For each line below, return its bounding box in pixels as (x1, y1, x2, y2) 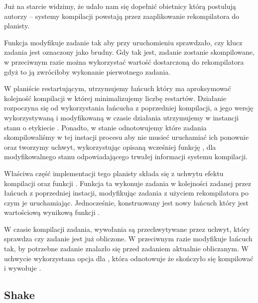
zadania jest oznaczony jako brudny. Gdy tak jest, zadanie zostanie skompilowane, (4, 47, 255, 57)
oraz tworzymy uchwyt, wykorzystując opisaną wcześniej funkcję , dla (4, 141, 216, 152)
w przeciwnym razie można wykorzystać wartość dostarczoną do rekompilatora (4, 56, 244, 67)
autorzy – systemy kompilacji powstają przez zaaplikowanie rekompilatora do (4, 10, 240, 21)
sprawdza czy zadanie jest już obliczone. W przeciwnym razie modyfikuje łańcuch (4, 233, 253, 244)
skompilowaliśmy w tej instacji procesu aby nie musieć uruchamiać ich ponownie (4, 132, 249, 142)
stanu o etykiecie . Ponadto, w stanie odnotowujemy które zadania (4, 122, 207, 132)
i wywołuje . (4, 263, 41, 273)
